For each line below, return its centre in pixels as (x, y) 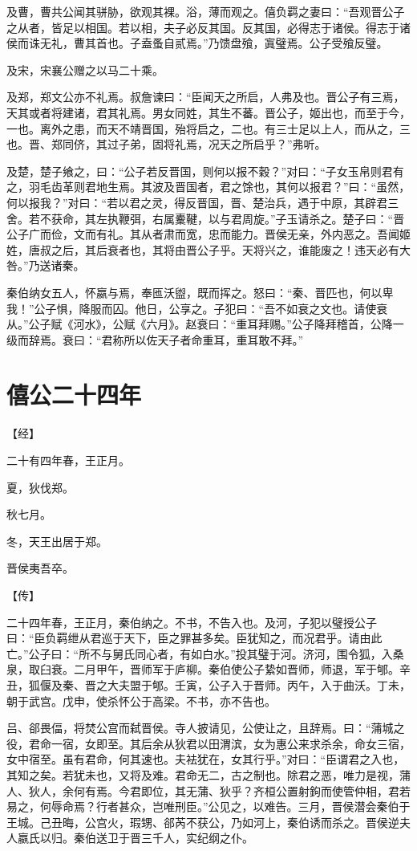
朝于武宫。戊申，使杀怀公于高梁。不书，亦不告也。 (141, 700)
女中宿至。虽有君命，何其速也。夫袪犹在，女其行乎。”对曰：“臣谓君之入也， (206, 759)
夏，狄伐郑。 (40, 487)
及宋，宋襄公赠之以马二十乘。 (85, 69)
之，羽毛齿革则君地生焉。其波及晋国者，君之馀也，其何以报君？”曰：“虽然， (208, 187)
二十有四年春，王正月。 (68, 460)
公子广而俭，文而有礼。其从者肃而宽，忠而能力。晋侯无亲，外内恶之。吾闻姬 (208, 234)
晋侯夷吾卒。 (40, 568)
